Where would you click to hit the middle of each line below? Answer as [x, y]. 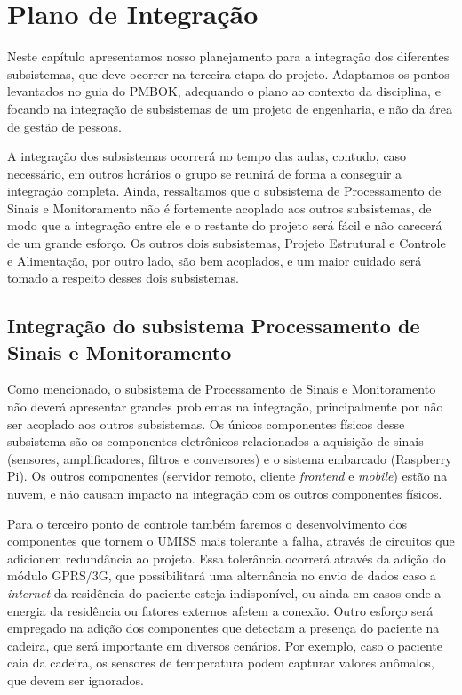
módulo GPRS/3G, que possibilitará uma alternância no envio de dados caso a [222, 575]
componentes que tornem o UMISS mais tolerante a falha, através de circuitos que [231, 541]
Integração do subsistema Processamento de [214, 326]
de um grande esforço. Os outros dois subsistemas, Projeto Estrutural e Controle [227, 243]
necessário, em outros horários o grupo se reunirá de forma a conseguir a [205, 173]
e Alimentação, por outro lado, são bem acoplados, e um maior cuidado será [215, 260]
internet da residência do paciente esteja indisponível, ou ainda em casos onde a [224, 592]
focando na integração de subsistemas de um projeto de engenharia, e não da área [230, 108]
